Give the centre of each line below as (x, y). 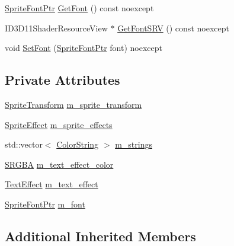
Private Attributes (62, 80)
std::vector (24, 144)
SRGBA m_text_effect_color (59, 164)
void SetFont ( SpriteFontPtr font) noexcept (84, 48)
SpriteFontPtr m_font (45, 204)
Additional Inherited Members (100, 236)
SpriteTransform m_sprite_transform (73, 104)
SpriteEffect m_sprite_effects (59, 124)
